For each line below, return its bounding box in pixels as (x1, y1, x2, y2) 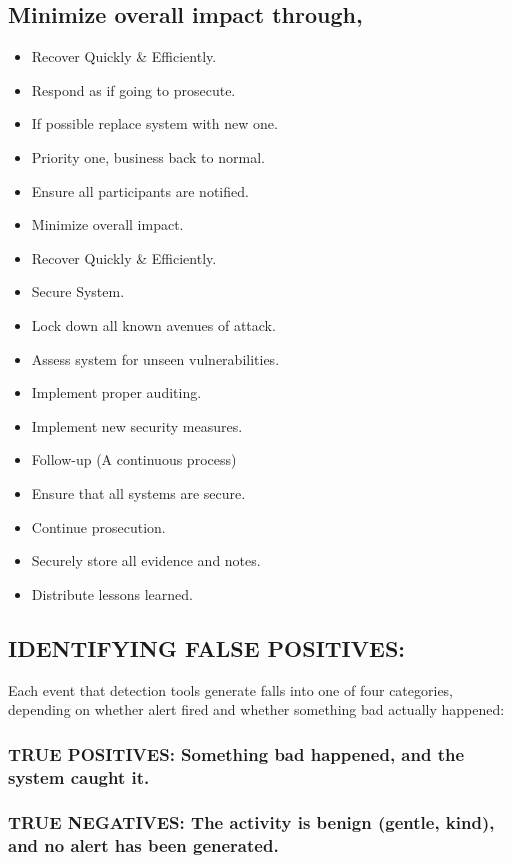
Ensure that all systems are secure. (31, 482, 246, 503)
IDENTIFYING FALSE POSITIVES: (8, 632, 406, 663)
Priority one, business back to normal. (31, 146, 265, 167)
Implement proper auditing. (31, 382, 202, 403)
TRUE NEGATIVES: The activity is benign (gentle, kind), (8, 810, 495, 835)
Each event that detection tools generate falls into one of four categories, (8, 679, 454, 700)
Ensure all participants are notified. (31, 180, 249, 201)
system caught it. (8, 764, 150, 789)
